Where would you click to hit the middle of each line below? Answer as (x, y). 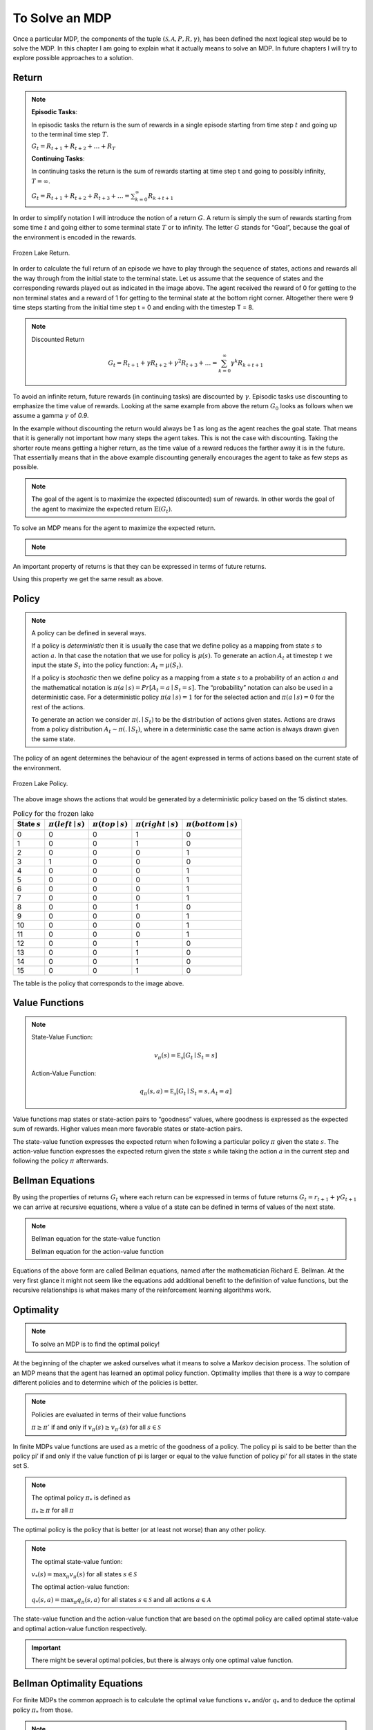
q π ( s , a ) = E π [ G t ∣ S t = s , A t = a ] (185, 1092)
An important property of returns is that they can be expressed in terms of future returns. (140, 566)
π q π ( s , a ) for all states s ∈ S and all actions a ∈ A (142, 1600)
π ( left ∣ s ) (67, 825)
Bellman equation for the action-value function (97, 1251)
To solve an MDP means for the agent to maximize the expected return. (114, 528)
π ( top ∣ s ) (110, 825)
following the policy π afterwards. (60, 1161)
